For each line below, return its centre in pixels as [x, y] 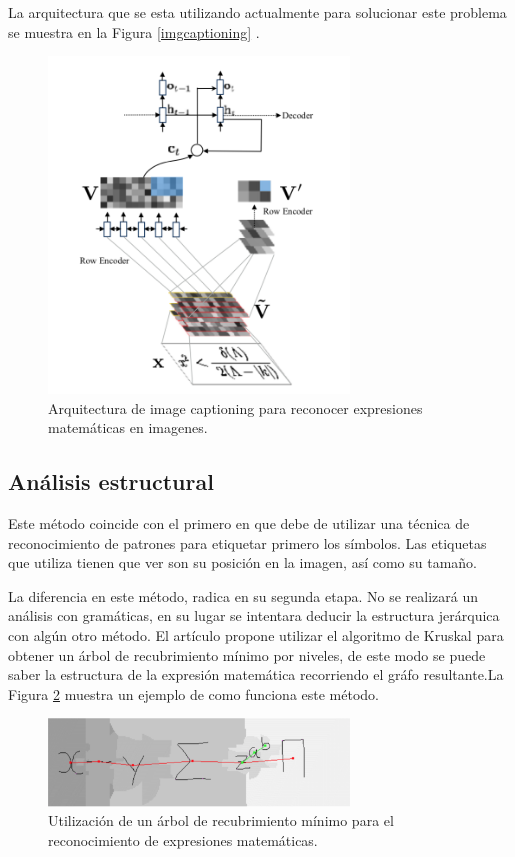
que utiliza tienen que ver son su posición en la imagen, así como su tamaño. [242, 562]
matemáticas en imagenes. [128, 427]
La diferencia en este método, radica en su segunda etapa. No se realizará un [243, 595]
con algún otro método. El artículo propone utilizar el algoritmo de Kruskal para [256, 635]
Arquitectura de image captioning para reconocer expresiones [235, 407]
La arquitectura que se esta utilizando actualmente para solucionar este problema [257, 12]
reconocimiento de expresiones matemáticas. [183, 839]
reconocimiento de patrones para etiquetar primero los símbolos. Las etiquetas [247, 542]
